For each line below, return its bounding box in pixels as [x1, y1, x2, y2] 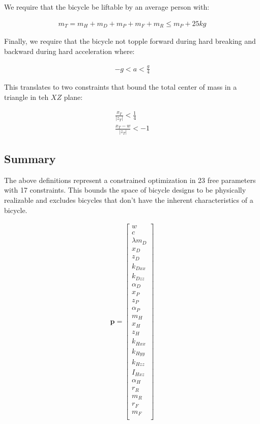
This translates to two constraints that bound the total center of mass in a [4, 82, 237, 92]
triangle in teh [4, 92, 49, 102]
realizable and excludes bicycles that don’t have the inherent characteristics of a [4, 194, 253, 205]
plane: [64, 92, 83, 102]
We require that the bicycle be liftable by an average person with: [4, 2, 210, 12]
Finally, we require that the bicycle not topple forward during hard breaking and [4, 36, 256, 46]
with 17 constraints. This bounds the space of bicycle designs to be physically [4, 184, 246, 195]
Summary [4, 150, 56, 166]
